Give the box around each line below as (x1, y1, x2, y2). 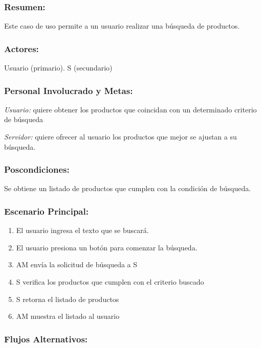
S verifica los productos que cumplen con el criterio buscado (16, 276, 204, 287)
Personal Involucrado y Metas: (4, 84, 133, 97)
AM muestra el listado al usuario (16, 311, 120, 321)
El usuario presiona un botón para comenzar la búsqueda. (16, 242, 198, 252)
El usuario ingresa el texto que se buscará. (16, 225, 149, 236)
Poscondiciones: (4, 163, 70, 176)
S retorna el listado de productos (16, 293, 119, 304)
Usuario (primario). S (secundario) (4, 62, 113, 73)
